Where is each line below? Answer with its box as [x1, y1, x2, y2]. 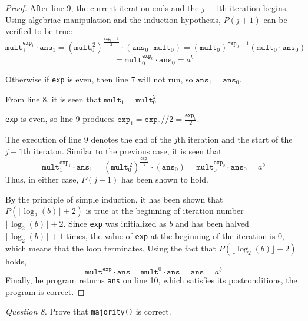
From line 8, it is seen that [5, 92, 101, 105]
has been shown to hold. [121, 173, 208, 186]
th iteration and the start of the [177, 133, 293, 145]
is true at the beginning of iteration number [85, 204, 244, 217]
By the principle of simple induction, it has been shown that [5, 193, 223, 205]
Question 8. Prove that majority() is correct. [5, 305, 171, 317]
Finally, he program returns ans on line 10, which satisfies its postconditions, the [5, 273, 297, 286]
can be [263, 13, 287, 25]
